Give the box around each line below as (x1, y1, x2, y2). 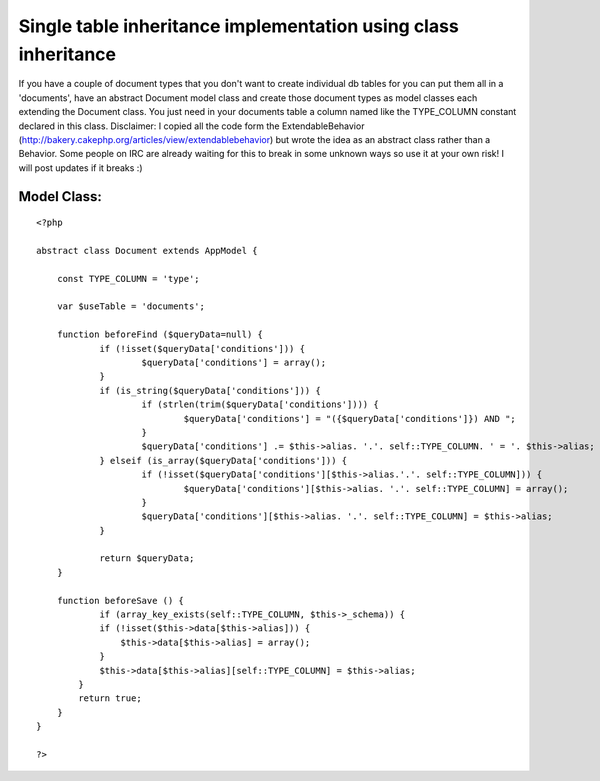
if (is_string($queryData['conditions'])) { (99, 385, 322, 396)
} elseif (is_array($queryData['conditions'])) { (99, 455, 348, 466)
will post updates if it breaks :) (18, 161, 143, 174)
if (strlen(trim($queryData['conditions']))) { (141, 399, 379, 410)
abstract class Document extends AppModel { (36, 245, 259, 256)
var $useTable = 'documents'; (56, 301, 205, 312)
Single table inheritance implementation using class (18, 15, 459, 37)
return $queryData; (99, 553, 195, 564)
